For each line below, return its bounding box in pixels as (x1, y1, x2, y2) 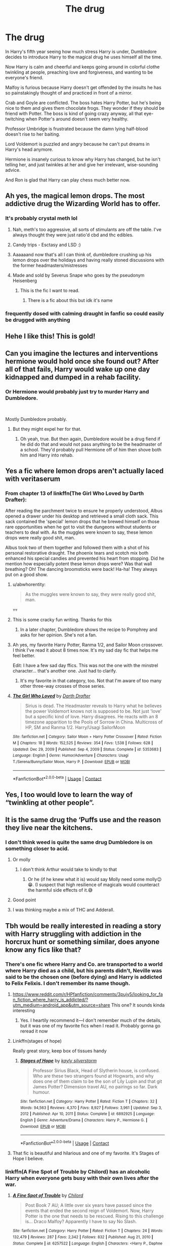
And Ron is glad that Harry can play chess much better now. (5, 176, 131, 183)
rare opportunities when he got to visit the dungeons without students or (5, 524, 157, 530)
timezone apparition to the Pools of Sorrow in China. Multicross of (25, 719, 163, 725)
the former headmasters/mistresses (12, 262, 88, 268)
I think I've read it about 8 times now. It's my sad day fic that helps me (12, 647, 158, 653)
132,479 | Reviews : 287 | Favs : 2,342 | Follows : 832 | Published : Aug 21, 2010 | (12, 1234, 153, 1239)
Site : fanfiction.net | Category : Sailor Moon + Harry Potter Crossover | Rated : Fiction (12, 734, 162, 740)
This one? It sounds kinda (111, 1002, 165, 1008)
